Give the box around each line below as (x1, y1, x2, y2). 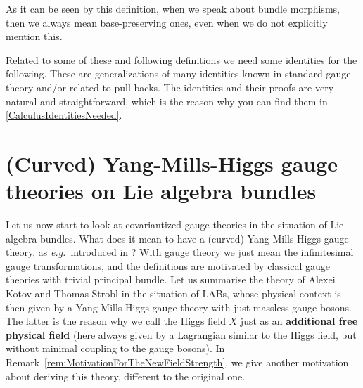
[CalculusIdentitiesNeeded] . (6, 108, 122, 122)
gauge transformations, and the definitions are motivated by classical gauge (6, 258, 330, 273)
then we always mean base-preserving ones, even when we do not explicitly (6, 15, 328, 30)
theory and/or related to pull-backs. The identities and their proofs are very (6, 79, 334, 94)
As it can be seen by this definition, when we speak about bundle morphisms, (6, 1, 340, 15)
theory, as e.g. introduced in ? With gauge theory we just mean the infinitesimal (6, 245, 354, 259)
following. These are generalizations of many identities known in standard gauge (6, 66, 351, 81)
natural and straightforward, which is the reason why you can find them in (6, 93, 328, 108)
